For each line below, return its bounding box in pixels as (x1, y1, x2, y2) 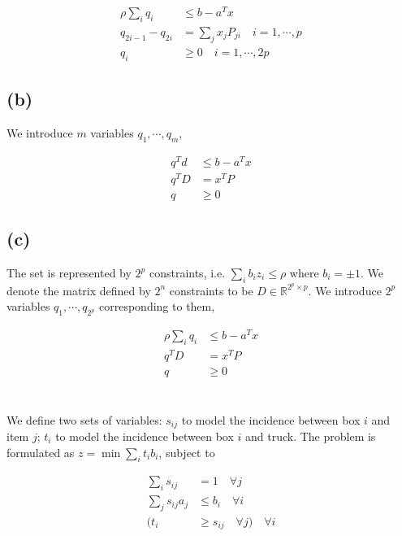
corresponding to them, (99, 298, 215, 315)
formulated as (6, 443, 75, 460)
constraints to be (169, 281, 253, 299)
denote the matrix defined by (6, 281, 151, 299)
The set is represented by (6, 264, 132, 281)
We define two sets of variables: (6, 411, 162, 428)
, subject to (158, 443, 215, 460)
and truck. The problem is (245, 427, 376, 444)
